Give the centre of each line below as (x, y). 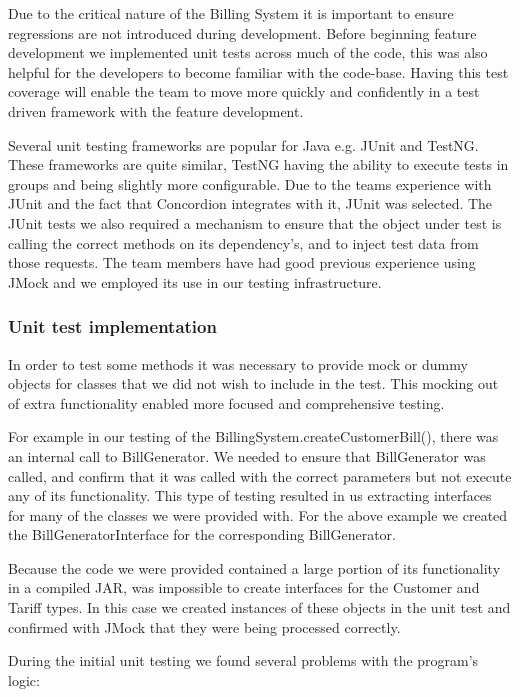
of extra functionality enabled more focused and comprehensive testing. (226, 402)
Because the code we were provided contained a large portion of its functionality (254, 567)
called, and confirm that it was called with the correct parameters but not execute (260, 475)
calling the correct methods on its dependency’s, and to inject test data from (243, 242)
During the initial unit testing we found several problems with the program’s (243, 660)
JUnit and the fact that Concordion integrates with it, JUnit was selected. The (250, 203)
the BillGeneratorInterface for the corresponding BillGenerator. (202, 534)
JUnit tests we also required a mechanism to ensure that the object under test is (255, 222)
